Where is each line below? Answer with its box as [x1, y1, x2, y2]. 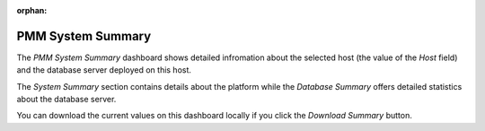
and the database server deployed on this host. [16, 65, 192, 75]
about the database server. [16, 94, 117, 105]
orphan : [16, 5, 48, 15]
